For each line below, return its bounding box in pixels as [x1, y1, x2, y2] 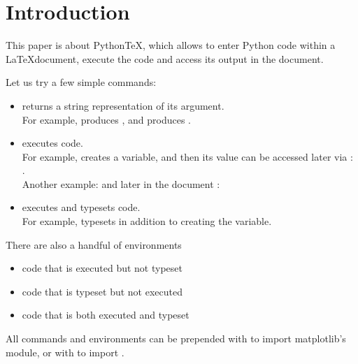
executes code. [22, 136, 83, 150]
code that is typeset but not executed [22, 284, 182, 298]
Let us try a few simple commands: [6, 75, 157, 89]
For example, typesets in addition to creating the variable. [22, 214, 272, 228]
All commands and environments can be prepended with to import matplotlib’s [6, 331, 346, 346]
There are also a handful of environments [6, 237, 182, 252]
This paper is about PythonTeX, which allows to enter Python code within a [6, 38, 336, 52]
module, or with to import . [6, 344, 124, 359]
